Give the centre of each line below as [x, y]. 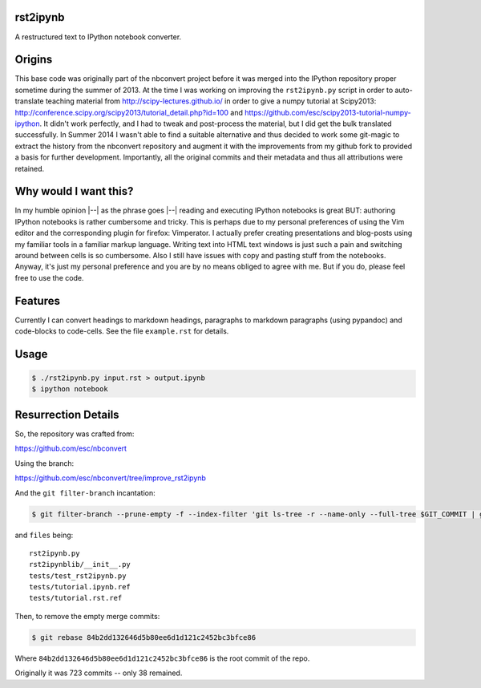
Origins [34, 60]
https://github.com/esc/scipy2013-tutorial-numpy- [328, 112]
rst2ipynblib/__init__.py [80, 565]
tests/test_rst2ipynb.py [78, 576]
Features [37, 301]
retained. [30, 168]
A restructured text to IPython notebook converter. [98, 37]
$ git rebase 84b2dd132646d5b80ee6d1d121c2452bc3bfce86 [144, 637]
